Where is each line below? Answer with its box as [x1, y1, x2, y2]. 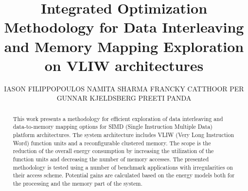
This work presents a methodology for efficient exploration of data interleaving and [13, 114, 223, 122]
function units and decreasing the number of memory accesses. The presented [13, 155, 209, 163]
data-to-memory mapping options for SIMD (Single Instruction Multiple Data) [13, 122, 213, 131]
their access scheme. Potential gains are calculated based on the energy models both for [13, 171, 235, 179]
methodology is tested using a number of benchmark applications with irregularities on [13, 163, 233, 171]
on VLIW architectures [44, 55, 204, 75]
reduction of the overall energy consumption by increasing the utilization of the [13, 147, 214, 155]
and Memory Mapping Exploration [4, 36, 244, 56]
